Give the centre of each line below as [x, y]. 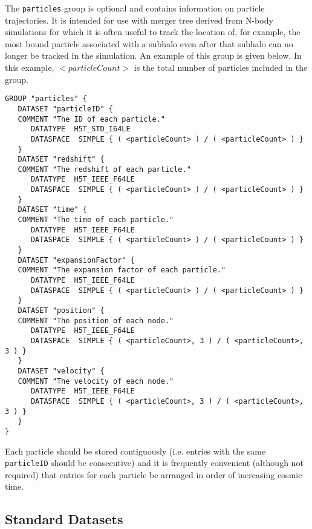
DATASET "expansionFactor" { [76, 260]
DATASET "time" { [53, 210]
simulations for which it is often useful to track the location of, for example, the [153, 32]
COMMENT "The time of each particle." [96, 220]
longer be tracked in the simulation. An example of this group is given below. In [153, 55]
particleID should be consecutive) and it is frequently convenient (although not [154, 463]
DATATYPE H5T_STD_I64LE [80, 129]
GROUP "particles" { [46, 99]
